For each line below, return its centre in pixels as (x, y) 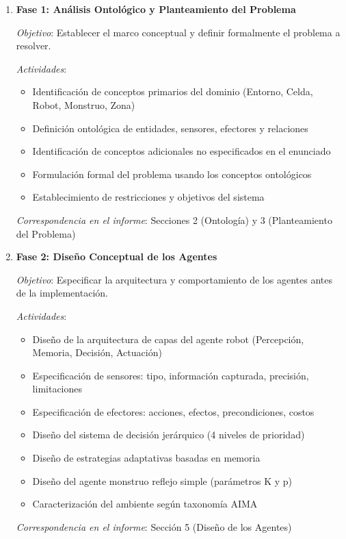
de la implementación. (62, 293)
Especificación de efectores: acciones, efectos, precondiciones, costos (173, 411)
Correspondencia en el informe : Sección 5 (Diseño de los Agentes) (154, 526)
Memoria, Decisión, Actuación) (97, 352)
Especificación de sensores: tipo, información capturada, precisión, (171, 375)
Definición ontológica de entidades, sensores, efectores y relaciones (170, 128)
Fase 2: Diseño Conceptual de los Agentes (117, 256)
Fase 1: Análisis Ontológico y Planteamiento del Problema (156, 9)
